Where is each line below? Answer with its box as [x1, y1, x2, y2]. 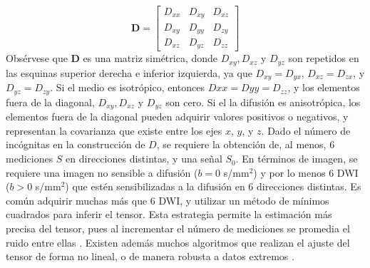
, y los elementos [287, 80, 360, 95]
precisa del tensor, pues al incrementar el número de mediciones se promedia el [6, 221, 350, 236]
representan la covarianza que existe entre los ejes [6, 123, 222, 138]
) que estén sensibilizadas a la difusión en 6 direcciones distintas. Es [65, 179, 361, 194]
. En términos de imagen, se [235, 151, 358, 166]
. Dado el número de [261, 123, 351, 138]
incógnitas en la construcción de [6, 137, 145, 152]
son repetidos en [288, 51, 359, 66]
